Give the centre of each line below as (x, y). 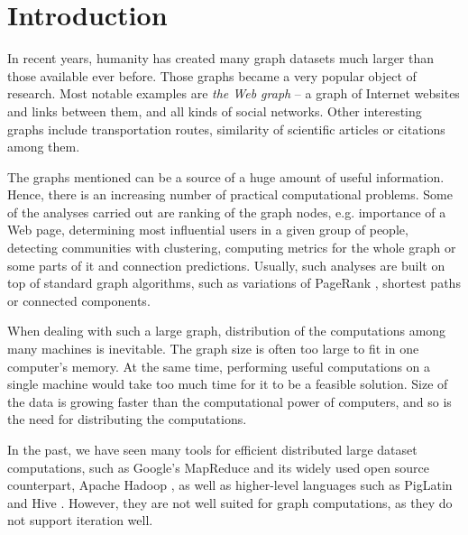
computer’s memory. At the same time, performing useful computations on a (219, 366)
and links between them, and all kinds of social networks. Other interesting (215, 111)
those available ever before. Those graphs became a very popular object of (212, 75)
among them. (44, 147)
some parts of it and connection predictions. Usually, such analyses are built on (226, 265)
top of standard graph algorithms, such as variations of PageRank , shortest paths (234, 283)
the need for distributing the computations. (127, 419)
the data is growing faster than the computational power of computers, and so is (229, 401)
